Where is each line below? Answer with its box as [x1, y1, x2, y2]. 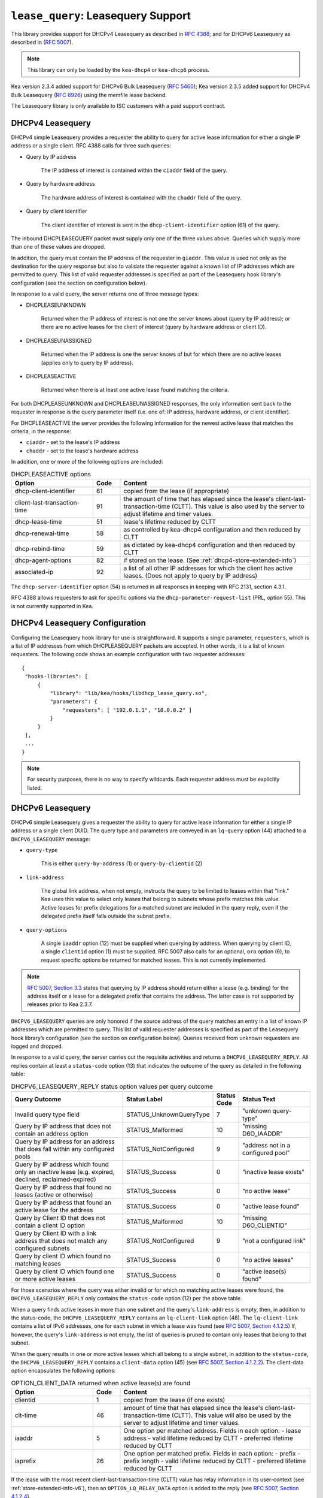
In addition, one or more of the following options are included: [11, 458, 163, 466]
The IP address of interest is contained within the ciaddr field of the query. [41, 167, 227, 174]
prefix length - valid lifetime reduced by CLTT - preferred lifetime [123, 1457, 306, 1465]
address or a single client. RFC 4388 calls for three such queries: [11, 142, 172, 149]
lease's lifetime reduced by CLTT [123, 517, 217, 525]
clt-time [14, 1411, 37, 1420]
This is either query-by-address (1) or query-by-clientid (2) [41, 860, 203, 867]
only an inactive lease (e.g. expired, [14, 1167, 115, 1176]
